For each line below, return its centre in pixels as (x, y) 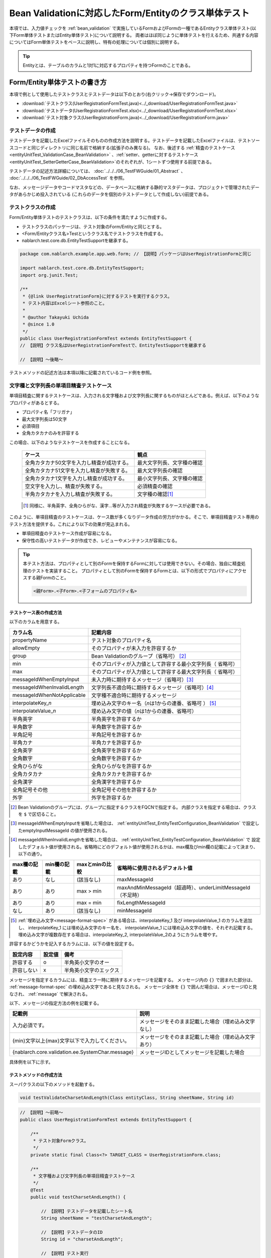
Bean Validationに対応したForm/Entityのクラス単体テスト (129, 13)
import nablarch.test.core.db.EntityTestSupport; (82, 268)
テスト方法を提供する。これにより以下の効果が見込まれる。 (71, 524)
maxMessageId (135, 880)
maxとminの (91, 864)
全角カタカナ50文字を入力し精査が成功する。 (78, 463)
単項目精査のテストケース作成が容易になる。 (68, 533)
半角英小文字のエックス (92, 970)
